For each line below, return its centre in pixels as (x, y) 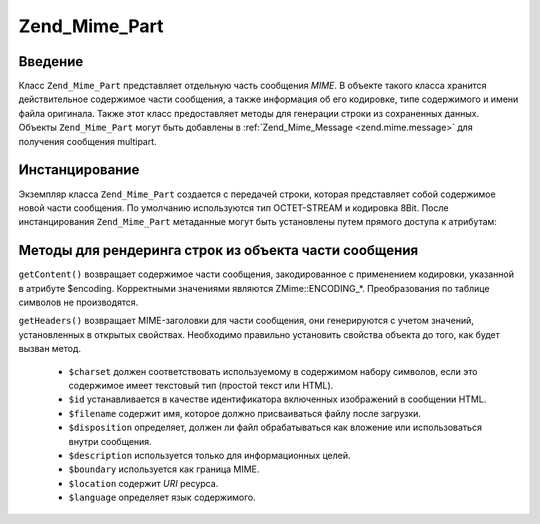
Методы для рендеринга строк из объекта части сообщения (218, 250)
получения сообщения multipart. (87, 141)
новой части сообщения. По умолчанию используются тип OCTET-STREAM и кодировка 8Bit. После (233, 207)
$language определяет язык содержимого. (162, 497)
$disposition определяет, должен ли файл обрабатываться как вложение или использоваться (275, 427)
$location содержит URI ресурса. (143, 483)
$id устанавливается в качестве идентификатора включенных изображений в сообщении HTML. (277, 399)
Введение (51, 61)
